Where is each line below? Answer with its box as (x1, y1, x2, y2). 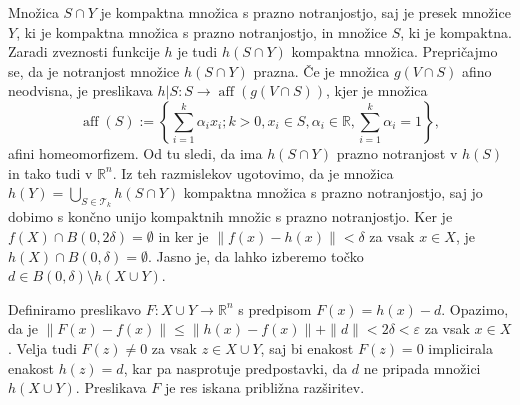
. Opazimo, (441, 298, 509, 319)
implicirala (428, 337, 493, 358)
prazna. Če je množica (253, 60, 390, 81)
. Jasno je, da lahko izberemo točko (147, 245, 364, 266)
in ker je (158, 225, 209, 246)
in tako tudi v (8, 162, 93, 183)
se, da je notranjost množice (8, 60, 180, 81)
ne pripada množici (363, 357, 481, 378)
